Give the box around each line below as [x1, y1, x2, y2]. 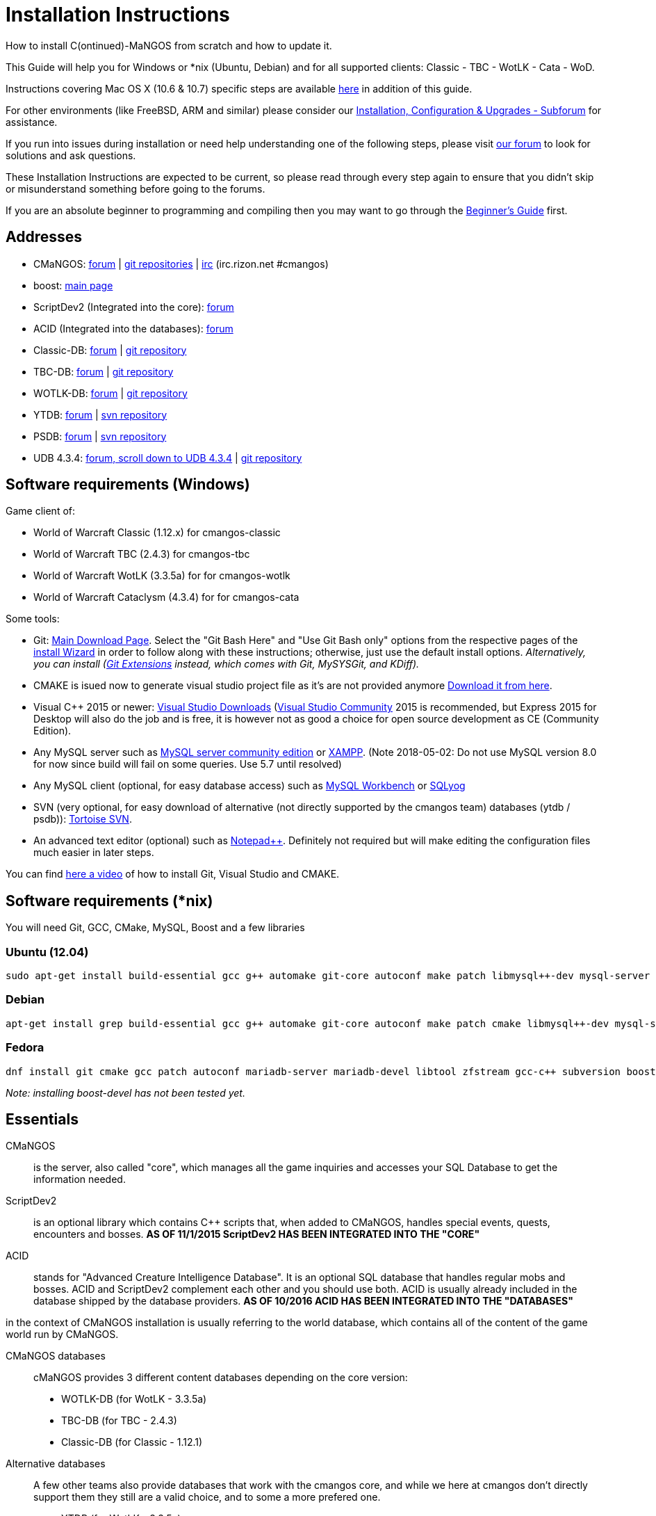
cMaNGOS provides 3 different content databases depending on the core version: [33, 1371, 408, 1384]
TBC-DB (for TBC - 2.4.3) [61, 1414, 177, 1427]
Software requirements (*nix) [6, 892, 213, 910]
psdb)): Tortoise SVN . [33, 813, 132, 825]
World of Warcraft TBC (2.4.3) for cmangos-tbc [33, 548, 250, 561]
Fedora [6, 1040, 44, 1055]
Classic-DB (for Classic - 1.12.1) [61, 1436, 203, 1449]
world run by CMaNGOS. [6, 1328, 119, 1341]
